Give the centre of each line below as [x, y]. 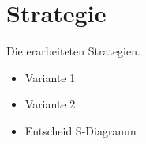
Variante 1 [50, 77]
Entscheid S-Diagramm [80, 130]
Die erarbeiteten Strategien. [73, 51]
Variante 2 [50, 104]
